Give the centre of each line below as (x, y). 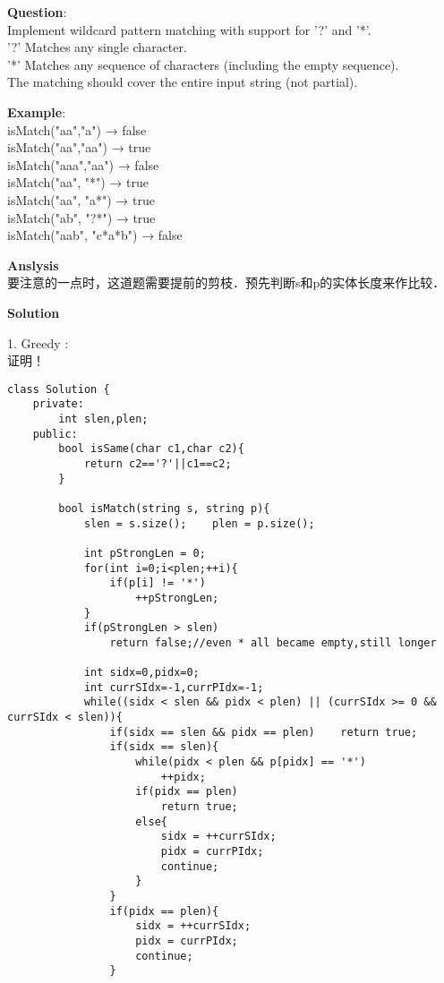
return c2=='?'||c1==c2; (158, 463)
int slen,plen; (103, 419)
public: (55, 434)
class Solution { (59, 389)
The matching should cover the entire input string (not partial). (183, 82)
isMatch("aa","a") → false (77, 129)
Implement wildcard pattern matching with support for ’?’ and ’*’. (189, 29)
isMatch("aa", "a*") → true (81, 199)
